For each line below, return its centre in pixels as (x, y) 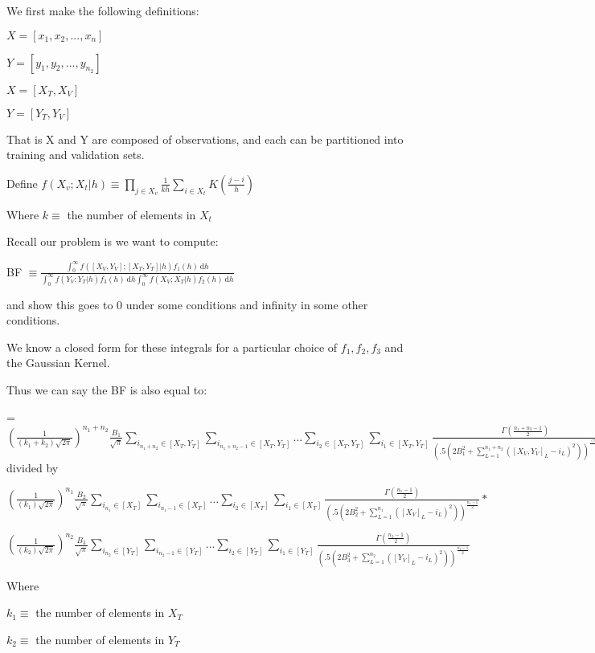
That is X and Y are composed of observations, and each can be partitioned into (205, 139)
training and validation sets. (76, 155)
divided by (33, 467)
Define (22, 183)
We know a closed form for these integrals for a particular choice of (172, 347)
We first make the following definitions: (103, 10)
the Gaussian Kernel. (58, 363)
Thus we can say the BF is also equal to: (107, 390)
